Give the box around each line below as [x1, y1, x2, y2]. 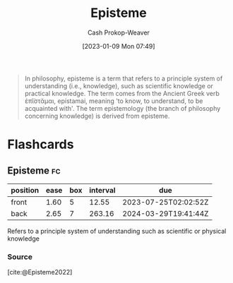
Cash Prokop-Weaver [87, 28, 150, 37]
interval [89, 185, 116, 195]
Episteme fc [7, 164, 61, 176]
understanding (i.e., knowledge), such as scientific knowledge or [24, 81, 214, 90]
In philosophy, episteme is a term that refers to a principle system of [24, 74, 223, 83]
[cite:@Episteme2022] [7, 268, 73, 277]
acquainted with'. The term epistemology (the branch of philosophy [24, 104, 221, 112]
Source [7, 252, 33, 262]
